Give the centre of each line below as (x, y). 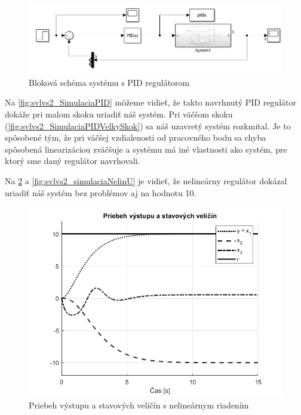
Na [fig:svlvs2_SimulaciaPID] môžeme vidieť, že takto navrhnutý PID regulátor (150, 102)
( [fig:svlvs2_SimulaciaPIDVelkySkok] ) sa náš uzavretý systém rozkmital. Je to (148, 126)
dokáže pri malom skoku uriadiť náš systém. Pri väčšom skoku (119, 114)
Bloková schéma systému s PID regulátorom (109, 82)
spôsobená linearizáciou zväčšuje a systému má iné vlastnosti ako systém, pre (146, 149)
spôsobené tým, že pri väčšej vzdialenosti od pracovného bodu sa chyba (136, 137)
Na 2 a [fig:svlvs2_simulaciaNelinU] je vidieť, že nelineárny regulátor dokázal (146, 180)
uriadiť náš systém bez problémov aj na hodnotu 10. (101, 192)
